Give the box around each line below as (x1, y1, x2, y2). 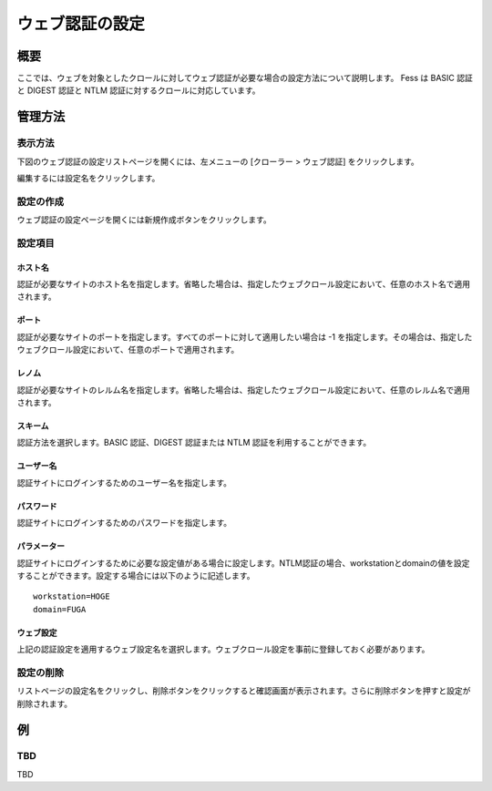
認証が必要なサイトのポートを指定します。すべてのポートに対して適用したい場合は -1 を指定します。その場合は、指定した (16, 331, 473, 342)
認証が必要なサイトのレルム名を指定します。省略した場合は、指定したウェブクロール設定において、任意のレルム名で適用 (16, 384, 470, 395)
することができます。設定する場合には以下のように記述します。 (16, 570, 255, 580)
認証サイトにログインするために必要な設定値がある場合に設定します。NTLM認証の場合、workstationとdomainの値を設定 (16, 557, 470, 569)
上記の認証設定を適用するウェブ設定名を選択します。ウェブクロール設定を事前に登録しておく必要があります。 (16, 643, 430, 655)
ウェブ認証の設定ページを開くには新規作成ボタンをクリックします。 (16, 214, 272, 225)
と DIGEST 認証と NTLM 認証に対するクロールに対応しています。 (16, 85, 261, 96)
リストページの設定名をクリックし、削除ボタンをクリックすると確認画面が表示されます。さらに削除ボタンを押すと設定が (16, 685, 471, 696)
